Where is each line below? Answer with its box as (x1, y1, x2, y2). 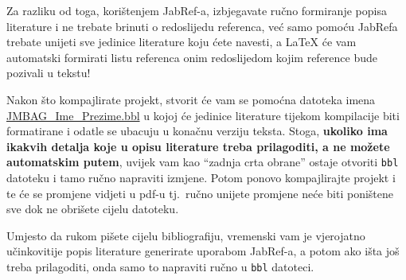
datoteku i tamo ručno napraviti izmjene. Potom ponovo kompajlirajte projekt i (6, 169, 396, 185)
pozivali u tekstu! (6, 64, 91, 81)
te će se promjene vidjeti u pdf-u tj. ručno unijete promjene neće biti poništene (6, 185, 394, 201)
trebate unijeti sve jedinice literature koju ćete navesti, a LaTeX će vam (6, 33, 357, 50)
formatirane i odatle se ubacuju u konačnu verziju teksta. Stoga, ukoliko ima (6, 122, 388, 139)
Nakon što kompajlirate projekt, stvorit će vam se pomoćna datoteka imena (6, 91, 376, 107)
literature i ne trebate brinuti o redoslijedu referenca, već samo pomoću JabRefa (6, 17, 398, 34)
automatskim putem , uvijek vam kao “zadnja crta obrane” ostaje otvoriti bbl (6, 154, 399, 170)
